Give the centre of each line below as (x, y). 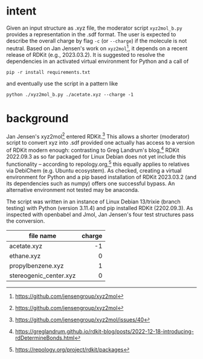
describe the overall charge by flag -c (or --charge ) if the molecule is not (97, 41)
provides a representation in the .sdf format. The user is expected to (91, 34)
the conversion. (26, 221)
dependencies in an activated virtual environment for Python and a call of (98, 61)
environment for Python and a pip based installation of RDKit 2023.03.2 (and (101, 177)
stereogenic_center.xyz (43, 275)
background (37, 118)
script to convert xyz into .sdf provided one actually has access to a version (101, 143)
